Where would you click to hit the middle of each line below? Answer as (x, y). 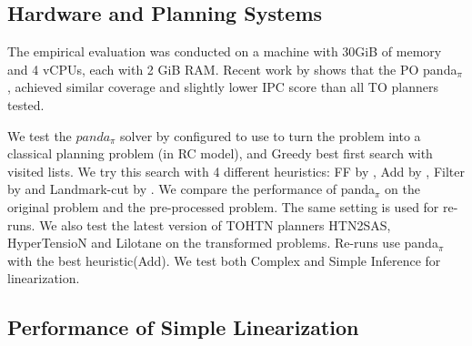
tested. (26, 104)
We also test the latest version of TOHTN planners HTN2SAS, (215, 224)
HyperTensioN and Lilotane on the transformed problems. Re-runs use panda (223, 243)
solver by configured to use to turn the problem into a (271, 135)
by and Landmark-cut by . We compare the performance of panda (191, 189)
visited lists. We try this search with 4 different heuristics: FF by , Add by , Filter (236, 171)
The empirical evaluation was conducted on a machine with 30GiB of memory (225, 51)
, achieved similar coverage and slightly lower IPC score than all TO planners (223, 87)
